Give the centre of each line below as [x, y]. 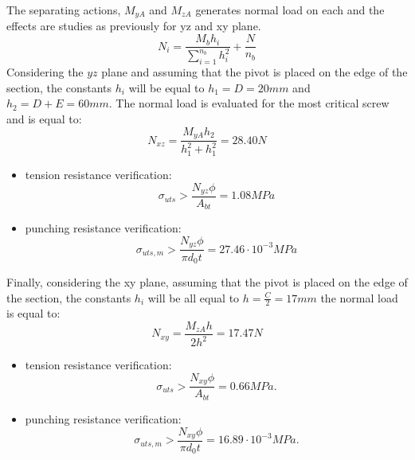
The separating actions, [64, 10]
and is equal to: [44, 119]
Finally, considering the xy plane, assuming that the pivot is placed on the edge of [207, 281]
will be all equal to [194, 297]
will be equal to [166, 87]
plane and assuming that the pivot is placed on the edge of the [254, 72]
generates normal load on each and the [290, 10]
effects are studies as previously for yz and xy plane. [134, 26]
